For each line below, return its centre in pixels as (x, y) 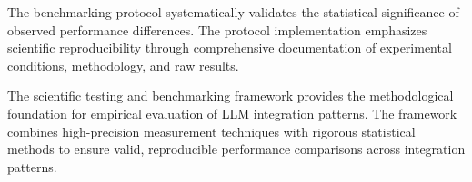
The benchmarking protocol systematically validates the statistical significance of (233, 12)
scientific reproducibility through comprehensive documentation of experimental (230, 48)
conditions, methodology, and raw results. (123, 65)
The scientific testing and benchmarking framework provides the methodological (231, 96)
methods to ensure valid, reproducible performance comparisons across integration (236, 149)
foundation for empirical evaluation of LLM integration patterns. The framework (232, 113)
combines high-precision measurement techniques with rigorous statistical (211, 131)
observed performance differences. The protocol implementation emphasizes (217, 29)
